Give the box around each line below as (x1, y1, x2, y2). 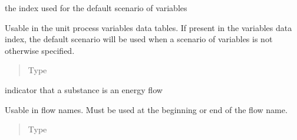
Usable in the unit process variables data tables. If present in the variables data (5, 21, 292, 33)
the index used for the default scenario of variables (5, 2, 187, 13)
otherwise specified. (5, 44, 75, 56)
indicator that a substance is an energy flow (5, 83, 163, 95)
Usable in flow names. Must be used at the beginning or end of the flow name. (5, 103, 288, 115)
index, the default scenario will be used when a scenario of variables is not (5, 33, 273, 45)
